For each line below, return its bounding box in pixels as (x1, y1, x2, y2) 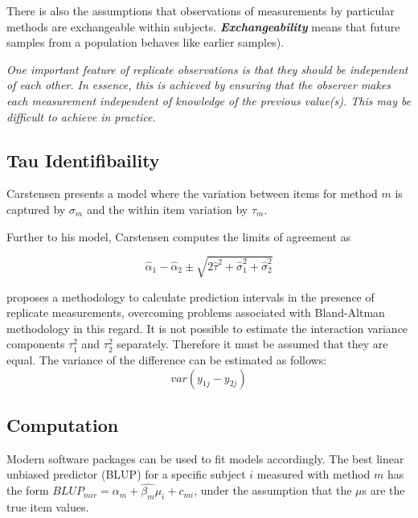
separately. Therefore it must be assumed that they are (117, 335, 388, 352)
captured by (6, 200, 66, 217)
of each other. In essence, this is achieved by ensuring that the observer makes (6, 76, 391, 93)
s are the (362, 482, 405, 499)
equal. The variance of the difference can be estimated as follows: (6, 351, 327, 368)
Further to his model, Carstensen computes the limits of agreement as (6, 228, 351, 245)
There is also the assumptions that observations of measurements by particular (6, 2, 395, 18)
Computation (6, 413, 119, 438)
